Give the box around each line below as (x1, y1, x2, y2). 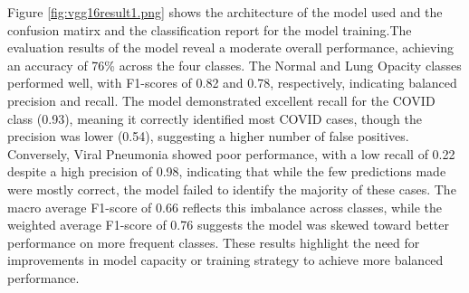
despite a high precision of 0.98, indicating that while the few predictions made (7, 162, 446, 181)
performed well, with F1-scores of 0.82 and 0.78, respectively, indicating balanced (7, 73, 457, 92)
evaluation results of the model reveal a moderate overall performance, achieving (7, 38, 455, 57)
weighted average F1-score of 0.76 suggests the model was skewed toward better (7, 215, 449, 234)
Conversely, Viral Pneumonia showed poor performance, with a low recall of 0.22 (7, 144, 455, 163)
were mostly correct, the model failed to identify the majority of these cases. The (7, 179, 456, 198)
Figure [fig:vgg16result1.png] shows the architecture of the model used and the (7, 3, 443, 21)
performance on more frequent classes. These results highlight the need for (7, 232, 420, 251)
